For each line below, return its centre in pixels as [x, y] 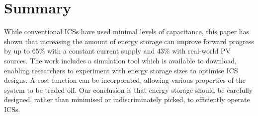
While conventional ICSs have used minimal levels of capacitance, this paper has [127, 31]
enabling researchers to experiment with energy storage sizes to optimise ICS [121, 70]
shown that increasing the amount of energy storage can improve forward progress [129, 41]
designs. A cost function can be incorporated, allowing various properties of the [125, 80]
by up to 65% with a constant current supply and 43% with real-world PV [117, 51]
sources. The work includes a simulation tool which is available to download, [120, 60]
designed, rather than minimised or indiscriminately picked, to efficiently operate [127, 99]
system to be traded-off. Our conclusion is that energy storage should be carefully [129, 89]
